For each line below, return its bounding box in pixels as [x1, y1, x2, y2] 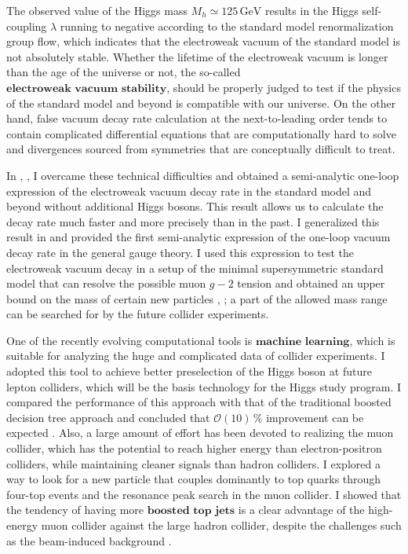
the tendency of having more [6, 501, 144, 518]
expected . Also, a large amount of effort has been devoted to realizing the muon [6, 424, 394, 441]
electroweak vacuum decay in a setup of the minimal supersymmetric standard [6, 259, 384, 276]
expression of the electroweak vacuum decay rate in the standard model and [6, 182, 372, 199]
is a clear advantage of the [238, 501, 365, 518]
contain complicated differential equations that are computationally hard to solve [6, 125, 396, 141]
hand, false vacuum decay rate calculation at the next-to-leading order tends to [6, 110, 388, 127]
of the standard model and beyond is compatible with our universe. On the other [6, 94, 396, 111]
